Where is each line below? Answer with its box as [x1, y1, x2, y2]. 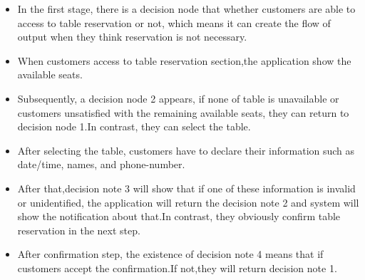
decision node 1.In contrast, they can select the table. [17, 119, 251, 134]
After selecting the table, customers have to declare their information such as [17, 142, 355, 157]
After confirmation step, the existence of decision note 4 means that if [17, 247, 324, 261]
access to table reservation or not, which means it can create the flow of [17, 15, 331, 30]
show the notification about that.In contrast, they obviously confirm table [17, 209, 341, 224]
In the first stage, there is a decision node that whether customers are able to [17, 1, 356, 16]
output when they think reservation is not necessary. [17, 29, 247, 44]
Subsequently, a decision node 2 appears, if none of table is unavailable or [17, 90, 339, 105]
